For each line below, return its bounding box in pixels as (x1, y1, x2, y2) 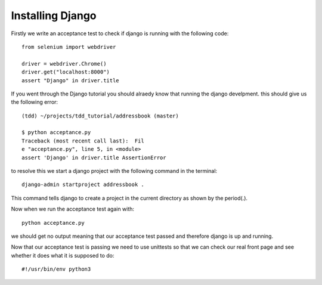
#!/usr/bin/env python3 (21, 266, 91, 272)
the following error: (11, 98, 58, 106)
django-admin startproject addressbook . (21, 181, 144, 188)
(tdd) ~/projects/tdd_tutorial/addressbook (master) (21, 112, 179, 119)
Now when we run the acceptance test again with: (11, 206, 134, 213)
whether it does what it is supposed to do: (11, 252, 114, 259)
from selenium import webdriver (21, 44, 116, 50)
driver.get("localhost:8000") (21, 69, 110, 76)
